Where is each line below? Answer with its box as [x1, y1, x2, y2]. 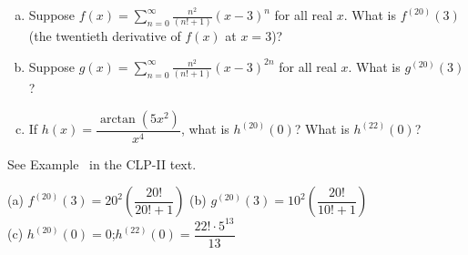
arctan [99, 112, 136, 126]
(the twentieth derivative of [28, 26, 181, 46]
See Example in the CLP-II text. [7, 154, 197, 173]
